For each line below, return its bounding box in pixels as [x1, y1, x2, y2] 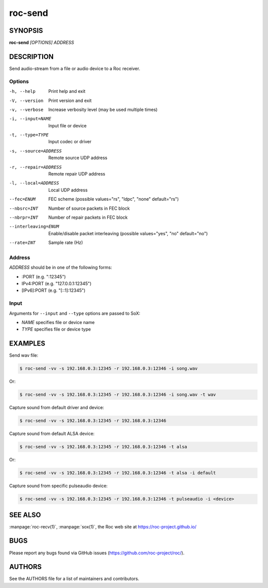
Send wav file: [9, 352, 39, 358]
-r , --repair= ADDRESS [9, 164, 62, 170]
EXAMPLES [9, 339, 46, 348]
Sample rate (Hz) [48, 240, 83, 246]
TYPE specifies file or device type [21, 326, 91, 333]
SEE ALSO [9, 510, 41, 519]
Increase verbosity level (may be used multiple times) [48, 106, 158, 112]
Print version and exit [48, 97, 92, 103]
